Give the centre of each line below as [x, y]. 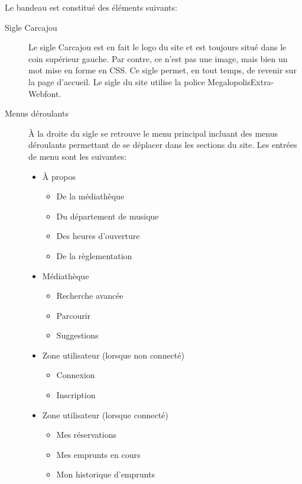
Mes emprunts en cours [98, 454]
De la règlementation [94, 255]
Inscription [76, 395]
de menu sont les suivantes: [77, 156]
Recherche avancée [90, 296]
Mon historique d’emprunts [105, 474]
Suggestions [77, 335]
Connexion [76, 375]
